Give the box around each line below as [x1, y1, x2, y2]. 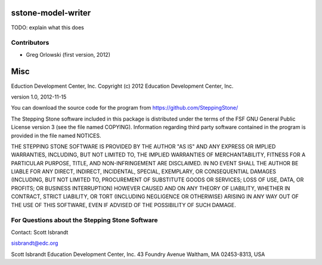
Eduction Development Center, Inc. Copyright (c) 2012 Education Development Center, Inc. [11, 82, 234, 90]
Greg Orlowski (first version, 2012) [26, 51, 110, 58]
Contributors [11, 39, 49, 47]
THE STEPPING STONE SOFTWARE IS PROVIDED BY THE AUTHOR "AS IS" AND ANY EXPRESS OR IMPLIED [11, 143, 276, 150]
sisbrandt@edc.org [11, 239, 58, 247]
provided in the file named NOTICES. [11, 132, 101, 139]
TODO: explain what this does [11, 24, 85, 31]
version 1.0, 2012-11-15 [11, 93, 67, 100]
